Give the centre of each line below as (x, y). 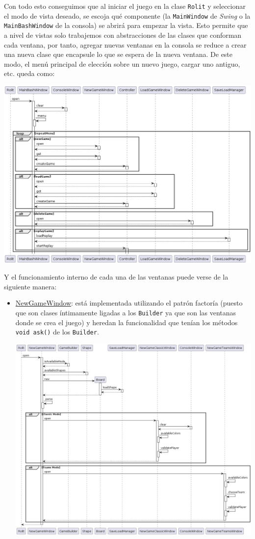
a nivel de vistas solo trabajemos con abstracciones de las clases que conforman (123, 35)
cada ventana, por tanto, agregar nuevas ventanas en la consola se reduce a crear (125, 44)
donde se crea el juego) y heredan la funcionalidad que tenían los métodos (127, 322)
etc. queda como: (29, 73)
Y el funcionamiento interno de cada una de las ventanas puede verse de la (116, 277)
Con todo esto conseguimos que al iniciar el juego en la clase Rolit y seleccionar (125, 6)
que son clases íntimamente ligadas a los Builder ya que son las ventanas (126, 313)
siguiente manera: (30, 286)
